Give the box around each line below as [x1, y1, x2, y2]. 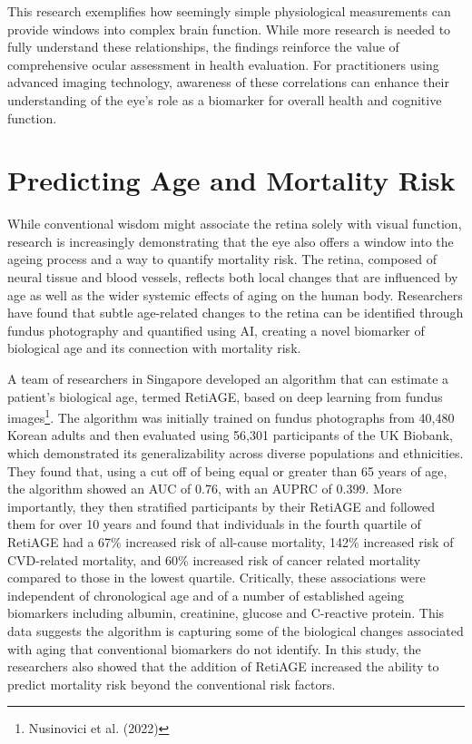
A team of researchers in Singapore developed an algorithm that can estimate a [7, 369, 449, 388]
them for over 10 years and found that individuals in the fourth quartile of [7, 514, 421, 534]
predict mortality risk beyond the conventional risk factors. [7, 674, 336, 693]
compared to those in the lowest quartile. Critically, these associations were [7, 568, 426, 587]
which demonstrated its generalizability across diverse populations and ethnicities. [7, 444, 464, 463]
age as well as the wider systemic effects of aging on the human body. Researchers [7, 285, 463, 304]
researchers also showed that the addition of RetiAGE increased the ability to [7, 657, 439, 676]
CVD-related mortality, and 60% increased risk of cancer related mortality [7, 550, 421, 569]
